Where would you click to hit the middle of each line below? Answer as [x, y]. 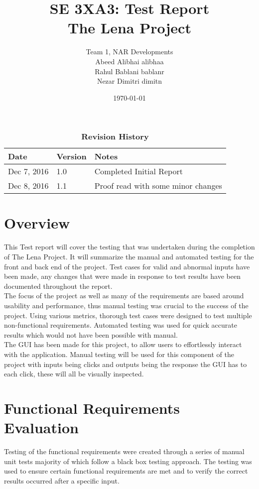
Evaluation [41, 428]
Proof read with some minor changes [158, 186]
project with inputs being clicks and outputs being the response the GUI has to [126, 364]
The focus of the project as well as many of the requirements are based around [124, 296]
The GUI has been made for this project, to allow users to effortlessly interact [123, 344]
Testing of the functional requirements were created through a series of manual [124, 451]
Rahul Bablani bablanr [129, 71]
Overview [37, 223]
